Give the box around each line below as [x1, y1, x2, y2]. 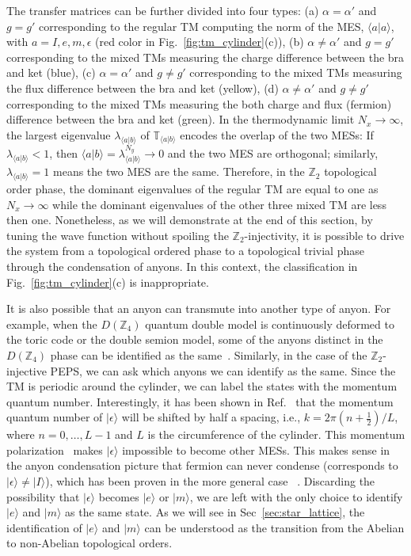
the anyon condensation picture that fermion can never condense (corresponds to [6, 457, 398, 474]
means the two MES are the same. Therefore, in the [53, 163, 305, 180]
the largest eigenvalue [6, 126, 111, 143]
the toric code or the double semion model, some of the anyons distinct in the [6, 331, 383, 348]
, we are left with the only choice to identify [189, 488, 403, 505]
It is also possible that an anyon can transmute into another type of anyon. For [6, 300, 391, 317]
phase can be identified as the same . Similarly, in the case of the [50, 346, 367, 363]
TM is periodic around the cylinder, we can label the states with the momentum [6, 378, 398, 394]
